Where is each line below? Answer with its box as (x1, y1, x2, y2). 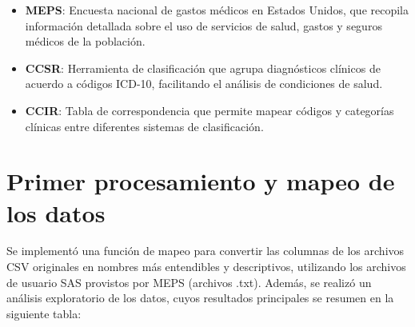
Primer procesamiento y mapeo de (6, 165, 395, 197)
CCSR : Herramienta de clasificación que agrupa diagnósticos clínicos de (25, 59, 381, 76)
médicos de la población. (25, 33, 146, 50)
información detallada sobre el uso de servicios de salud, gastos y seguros (25, 17, 382, 34)
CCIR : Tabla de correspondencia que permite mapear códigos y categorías (25, 102, 394, 118)
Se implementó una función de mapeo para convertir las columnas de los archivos (6, 242, 405, 259)
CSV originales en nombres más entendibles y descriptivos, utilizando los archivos (6, 258, 406, 275)
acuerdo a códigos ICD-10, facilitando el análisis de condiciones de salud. (25, 75, 383, 92)
